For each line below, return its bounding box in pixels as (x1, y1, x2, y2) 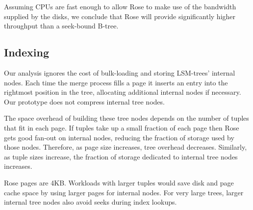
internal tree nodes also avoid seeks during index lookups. (4, 197, 177, 207)
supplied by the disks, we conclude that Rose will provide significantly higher (4, 11, 236, 21)
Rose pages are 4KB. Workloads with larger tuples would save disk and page (4, 177, 234, 187)
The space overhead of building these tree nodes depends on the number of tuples (4, 113, 249, 123)
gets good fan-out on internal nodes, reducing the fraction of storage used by (4, 132, 234, 142)
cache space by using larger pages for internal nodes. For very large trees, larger (4, 187, 244, 197)
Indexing (4, 45, 50, 60)
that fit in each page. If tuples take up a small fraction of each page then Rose (4, 122, 239, 132)
